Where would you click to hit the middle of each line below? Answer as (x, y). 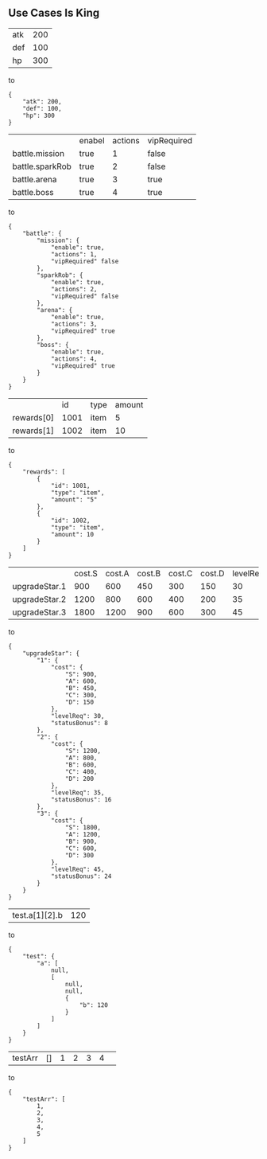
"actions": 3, (74, 324)
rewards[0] (33, 417)
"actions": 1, (74, 254)
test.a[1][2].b (38, 915)
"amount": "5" (74, 500)
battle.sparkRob (42, 166)
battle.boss (33, 192)
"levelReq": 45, (77, 869)
